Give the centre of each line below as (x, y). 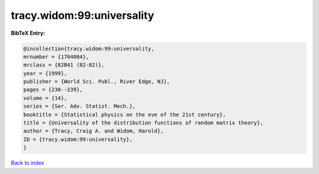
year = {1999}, (45, 73)
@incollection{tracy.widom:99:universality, (89, 48)
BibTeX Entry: (28, 33)
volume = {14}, (45, 98)
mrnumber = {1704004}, (56, 57)
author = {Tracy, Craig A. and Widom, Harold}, (93, 131)
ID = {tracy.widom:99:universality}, (78, 139)
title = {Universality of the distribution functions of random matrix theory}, (143, 123)
